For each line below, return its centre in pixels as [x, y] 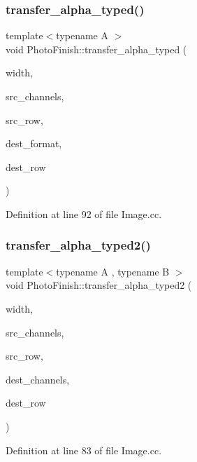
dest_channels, [38, 379]
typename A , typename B [113, 271]
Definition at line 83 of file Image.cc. [84, 450]
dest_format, [34, 143]
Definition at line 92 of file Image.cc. [84, 213]
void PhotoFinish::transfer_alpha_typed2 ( [99, 285]
